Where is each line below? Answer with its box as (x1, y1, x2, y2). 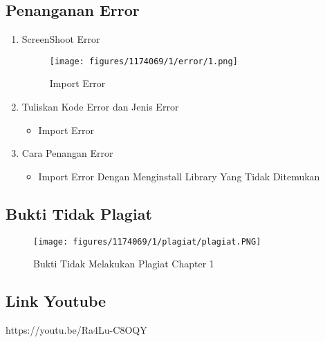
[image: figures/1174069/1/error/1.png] (49, 56, 238, 66)
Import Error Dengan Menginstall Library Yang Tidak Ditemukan (38, 169, 320, 183)
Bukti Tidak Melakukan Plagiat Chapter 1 (33, 256, 214, 271)
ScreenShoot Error (21, 32, 100, 46)
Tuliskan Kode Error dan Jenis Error (21, 99, 179, 114)
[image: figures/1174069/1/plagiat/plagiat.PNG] (33, 236, 261, 247)
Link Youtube (6, 290, 106, 312)
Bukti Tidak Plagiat (6, 202, 152, 224)
